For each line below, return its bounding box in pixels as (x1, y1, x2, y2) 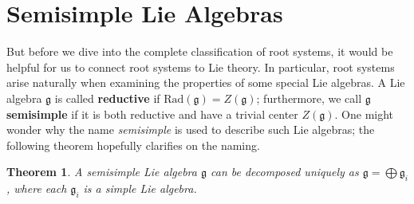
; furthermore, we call (256, 89, 362, 106)
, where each (6, 180, 67, 197)
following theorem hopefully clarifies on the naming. (6, 136, 260, 153)
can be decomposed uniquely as (210, 163, 359, 180)
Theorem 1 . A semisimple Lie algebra (6, 163, 197, 180)
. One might (334, 105, 394, 122)
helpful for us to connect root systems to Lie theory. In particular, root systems (6, 58, 395, 75)
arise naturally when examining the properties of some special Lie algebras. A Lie (6, 74, 405, 91)
